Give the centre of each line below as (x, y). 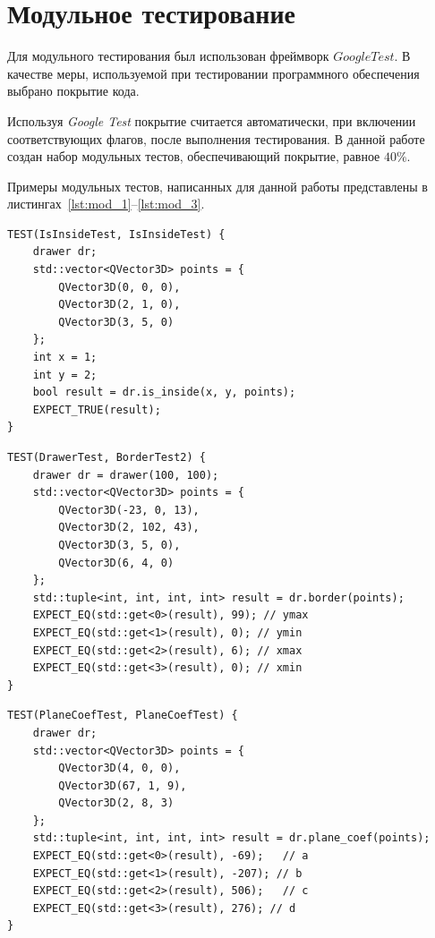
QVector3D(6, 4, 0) (116, 563)
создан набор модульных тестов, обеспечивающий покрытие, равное (194, 156)
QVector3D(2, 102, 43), (129, 528)
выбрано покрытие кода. (73, 91)
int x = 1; (65, 358)
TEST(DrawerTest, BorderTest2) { (107, 457)
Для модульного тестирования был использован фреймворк (168, 56)
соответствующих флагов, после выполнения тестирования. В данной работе (216, 138)
